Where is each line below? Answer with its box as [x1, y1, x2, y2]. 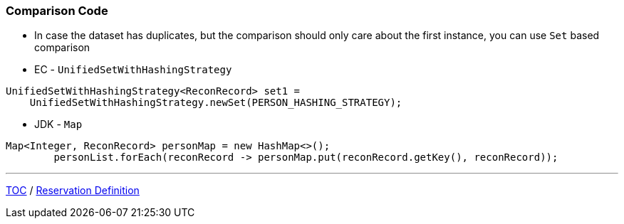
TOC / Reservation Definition [6, 184, 140, 197]
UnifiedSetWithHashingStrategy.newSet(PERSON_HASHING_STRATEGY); [29, 97, 402, 109]
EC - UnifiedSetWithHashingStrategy [34, 63, 232, 76]
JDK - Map [34, 118, 83, 131]
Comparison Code [6, 4, 108, 18]
